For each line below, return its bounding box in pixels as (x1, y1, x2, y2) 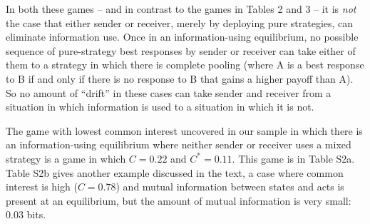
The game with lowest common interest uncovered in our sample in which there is (6, 123, 363, 138)
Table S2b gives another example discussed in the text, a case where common (6, 165, 344, 180)
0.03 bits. (6, 207, 46, 222)
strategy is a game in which (6, 151, 126, 166)
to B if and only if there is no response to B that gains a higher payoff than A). (6, 71, 354, 86)
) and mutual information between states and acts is (115, 179, 344, 194)
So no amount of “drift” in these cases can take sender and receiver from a (6, 85, 332, 100)
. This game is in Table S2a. (232, 151, 355, 166)
